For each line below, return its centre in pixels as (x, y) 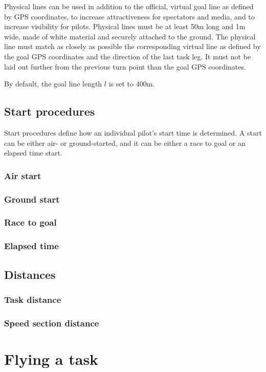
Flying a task (51, 358)
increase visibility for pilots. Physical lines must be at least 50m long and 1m (125, 26)
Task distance (33, 299)
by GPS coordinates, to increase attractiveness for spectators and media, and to (129, 16)
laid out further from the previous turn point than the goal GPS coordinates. (125, 66)
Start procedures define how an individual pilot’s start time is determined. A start (133, 132)
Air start (23, 175)
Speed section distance (52, 323)
